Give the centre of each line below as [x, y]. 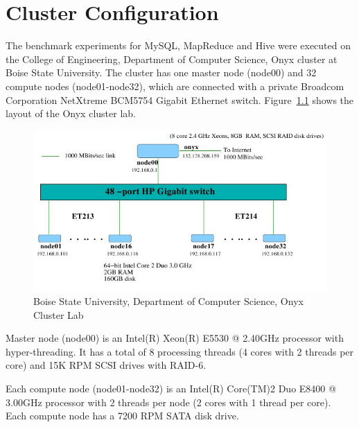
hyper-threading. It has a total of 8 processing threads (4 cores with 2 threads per [180, 351]
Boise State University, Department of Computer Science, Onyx [168, 301]
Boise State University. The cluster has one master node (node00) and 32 [161, 72]
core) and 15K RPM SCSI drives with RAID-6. [106, 365]
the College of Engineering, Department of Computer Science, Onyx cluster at [172, 59]
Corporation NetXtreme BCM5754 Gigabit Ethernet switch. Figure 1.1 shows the [180, 99]
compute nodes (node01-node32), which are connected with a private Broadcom [175, 86]
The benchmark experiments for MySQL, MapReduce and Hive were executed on [178, 45]
